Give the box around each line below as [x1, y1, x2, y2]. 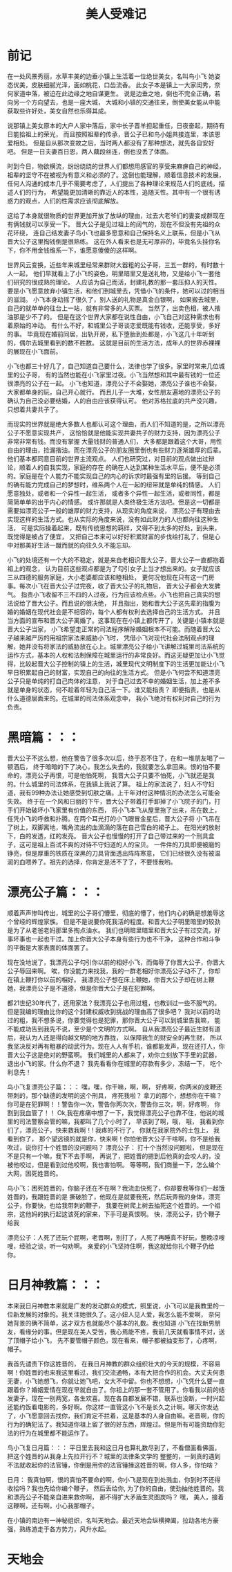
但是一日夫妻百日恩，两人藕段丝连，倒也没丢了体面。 [20, 147, 173, 156]
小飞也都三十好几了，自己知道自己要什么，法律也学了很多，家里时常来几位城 [7, 361, 225, 370]
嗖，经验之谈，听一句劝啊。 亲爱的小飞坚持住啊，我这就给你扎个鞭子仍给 [7, 1242, 215, 1250]
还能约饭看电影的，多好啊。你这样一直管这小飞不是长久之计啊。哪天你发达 [7, 1402, 219, 1411]
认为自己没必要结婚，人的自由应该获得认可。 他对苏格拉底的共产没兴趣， [12, 396, 221, 405]
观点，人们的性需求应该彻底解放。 [25, 197, 122, 205]
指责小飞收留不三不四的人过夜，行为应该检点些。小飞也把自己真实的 [20, 590, 215, 599]
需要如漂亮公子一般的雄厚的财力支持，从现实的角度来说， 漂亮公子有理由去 [7, 506, 221, 514]
